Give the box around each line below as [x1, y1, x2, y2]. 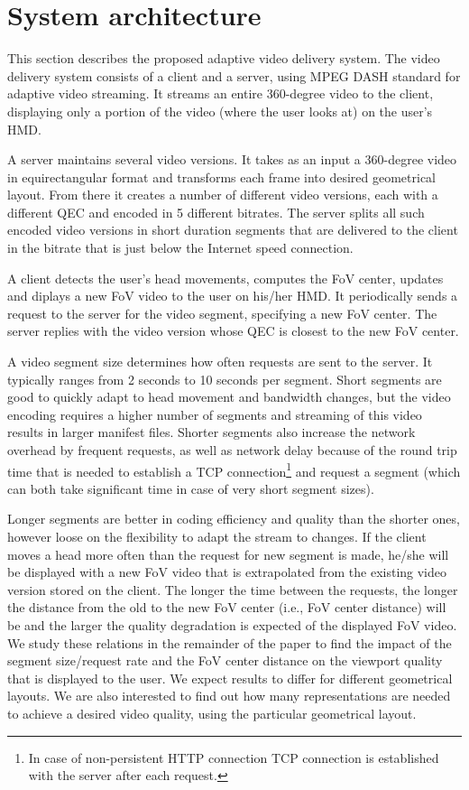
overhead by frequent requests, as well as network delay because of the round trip [7, 441, 457, 459]
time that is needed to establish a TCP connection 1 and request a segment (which [7, 459, 461, 480]
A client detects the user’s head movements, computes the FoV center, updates [7, 268, 444, 287]
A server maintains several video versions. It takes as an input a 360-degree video [7, 150, 457, 169]
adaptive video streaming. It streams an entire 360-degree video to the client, [7, 84, 434, 103]
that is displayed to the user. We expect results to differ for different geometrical [7, 668, 453, 687]
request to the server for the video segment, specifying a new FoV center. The [7, 303, 437, 322]
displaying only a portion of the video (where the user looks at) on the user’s [7, 101, 433, 120]
